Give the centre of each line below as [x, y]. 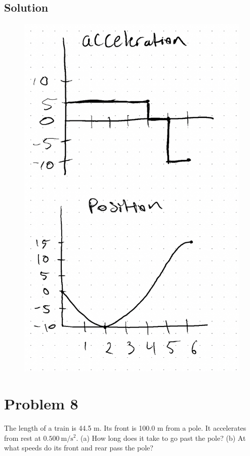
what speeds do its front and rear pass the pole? [79, 448]
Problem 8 [41, 403]
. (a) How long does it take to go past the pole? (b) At [161, 438]
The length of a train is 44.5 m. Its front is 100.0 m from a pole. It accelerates [125, 427]
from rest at [23, 438]
